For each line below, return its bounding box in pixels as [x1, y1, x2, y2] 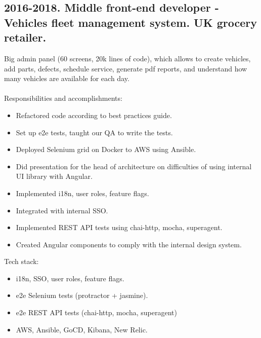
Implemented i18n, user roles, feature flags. [16, 187, 149, 198]
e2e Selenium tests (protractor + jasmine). [16, 290, 148, 301]
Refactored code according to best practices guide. [16, 109, 172, 120]
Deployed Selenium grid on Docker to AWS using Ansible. [16, 144, 196, 155]
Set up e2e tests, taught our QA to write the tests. [16, 127, 173, 137]
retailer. [4, 29, 47, 45]
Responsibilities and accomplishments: [4, 93, 122, 103]
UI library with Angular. [16, 171, 93, 181]
